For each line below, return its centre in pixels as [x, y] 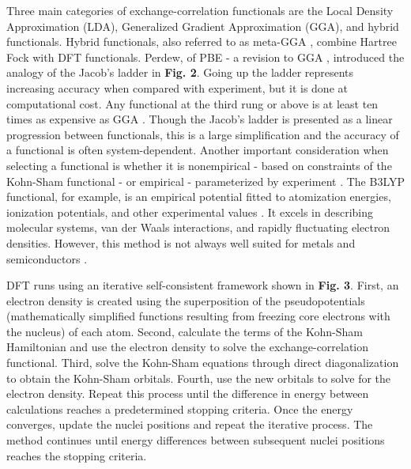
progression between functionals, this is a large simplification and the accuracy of [203, 134]
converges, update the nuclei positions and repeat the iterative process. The [190, 424]
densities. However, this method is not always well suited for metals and [181, 242]
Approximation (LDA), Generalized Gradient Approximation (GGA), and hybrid [203, 26]
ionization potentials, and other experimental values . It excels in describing [190, 212]
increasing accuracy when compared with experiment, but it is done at [177, 87]
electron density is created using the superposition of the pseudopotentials [186, 300]
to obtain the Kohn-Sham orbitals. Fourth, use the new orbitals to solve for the [199, 378]
